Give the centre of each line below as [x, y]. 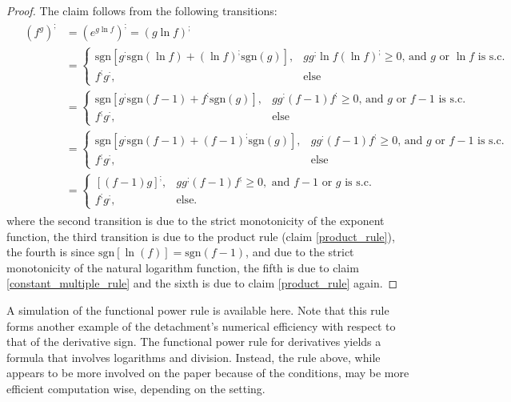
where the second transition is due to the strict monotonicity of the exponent [196, 221]
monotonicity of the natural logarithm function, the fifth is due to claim [183, 267]
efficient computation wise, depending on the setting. [136, 388]
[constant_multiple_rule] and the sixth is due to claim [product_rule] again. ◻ [202, 283]
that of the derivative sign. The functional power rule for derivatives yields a [194, 342]
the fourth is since [51, 252]
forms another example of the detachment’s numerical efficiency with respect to [201, 326]
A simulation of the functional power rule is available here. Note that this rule [198, 310]
